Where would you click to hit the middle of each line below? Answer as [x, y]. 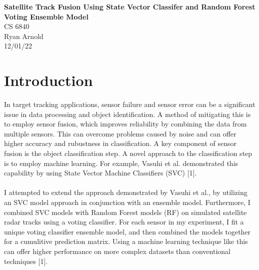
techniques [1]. [26, 261]
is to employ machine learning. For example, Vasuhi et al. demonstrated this [121, 163]
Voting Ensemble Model [46, 16]
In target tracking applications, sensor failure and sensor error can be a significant [130, 104]
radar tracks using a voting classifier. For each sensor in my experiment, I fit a [124, 222]
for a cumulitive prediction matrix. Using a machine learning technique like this [126, 241]
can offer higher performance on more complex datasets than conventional [117, 251]
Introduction [48, 80]
